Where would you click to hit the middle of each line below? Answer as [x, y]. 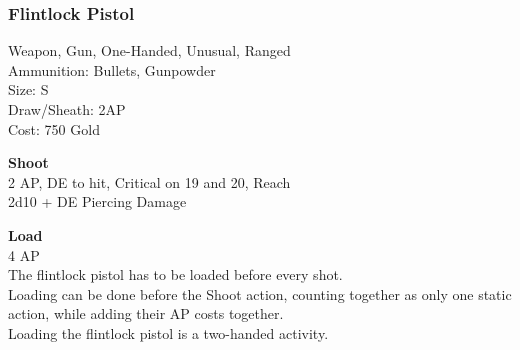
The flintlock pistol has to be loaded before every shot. [175, 274]
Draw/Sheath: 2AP [67, 109]
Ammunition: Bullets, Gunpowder [112, 69]
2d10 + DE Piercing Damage [97, 201]
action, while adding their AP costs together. [146, 313]
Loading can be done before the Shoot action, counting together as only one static [260, 293]
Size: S [28, 89]
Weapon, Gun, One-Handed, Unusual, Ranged [149, 50]
